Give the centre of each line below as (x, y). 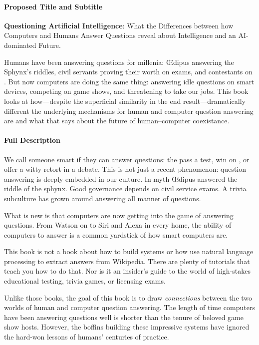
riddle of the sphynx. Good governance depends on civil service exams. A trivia (125, 188)
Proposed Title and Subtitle (53, 6)
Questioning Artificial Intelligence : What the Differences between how (119, 25)
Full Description (32, 140)
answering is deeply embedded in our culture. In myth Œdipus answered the (121, 178)
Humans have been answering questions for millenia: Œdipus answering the (119, 62)
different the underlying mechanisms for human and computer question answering (129, 111)
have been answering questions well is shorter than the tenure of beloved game (124, 317)
